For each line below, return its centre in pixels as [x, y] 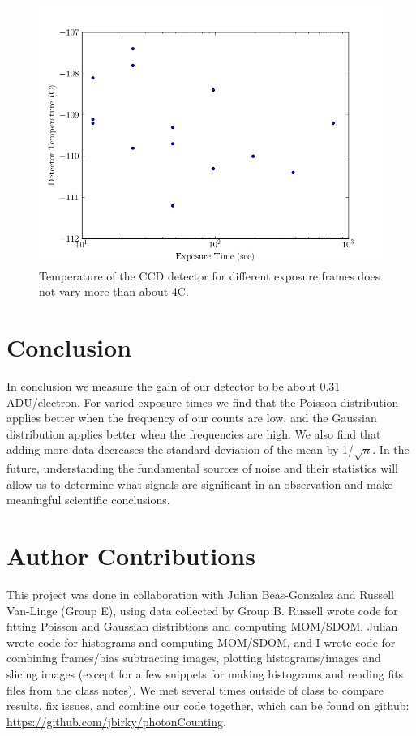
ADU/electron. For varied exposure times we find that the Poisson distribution [203, 402]
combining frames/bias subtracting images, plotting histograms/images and [194, 658]
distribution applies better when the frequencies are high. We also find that [194, 433]
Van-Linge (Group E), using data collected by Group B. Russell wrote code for [202, 610]
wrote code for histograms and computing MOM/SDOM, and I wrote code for [201, 642]
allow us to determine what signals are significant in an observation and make [200, 484]
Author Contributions [131, 556]
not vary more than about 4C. [114, 291]
